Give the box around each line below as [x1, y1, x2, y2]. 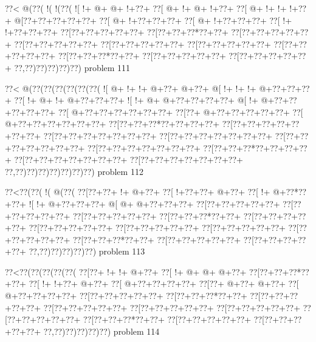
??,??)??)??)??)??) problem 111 [14, 61, 131, 74]
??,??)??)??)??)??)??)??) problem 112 [5, 165, 143, 177]
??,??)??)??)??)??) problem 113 [29, 245, 145, 258]
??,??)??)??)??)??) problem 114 [43, 324, 160, 337]
